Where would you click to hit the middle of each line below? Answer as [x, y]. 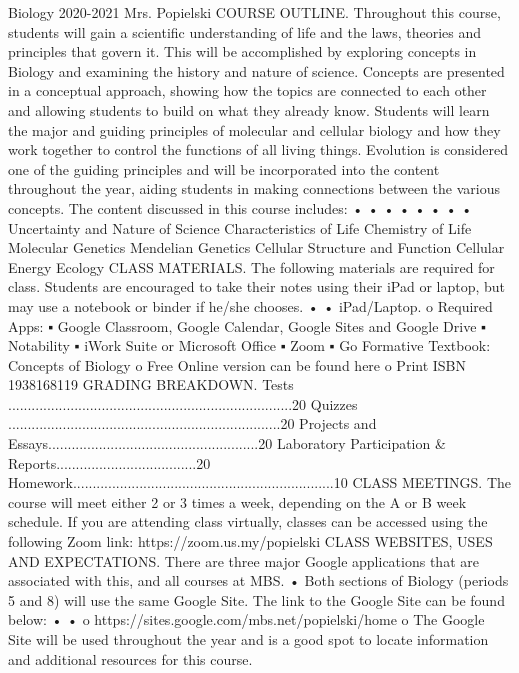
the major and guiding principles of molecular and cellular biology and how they [254, 129]
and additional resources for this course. [130, 658]
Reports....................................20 [109, 462]
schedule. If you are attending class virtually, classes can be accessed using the [248, 521]
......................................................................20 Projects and [192, 423]
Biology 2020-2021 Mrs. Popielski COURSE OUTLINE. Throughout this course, [254, 12]
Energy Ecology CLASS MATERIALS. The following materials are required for [251, 266]
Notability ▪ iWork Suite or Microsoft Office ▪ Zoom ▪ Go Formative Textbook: [249, 345]
